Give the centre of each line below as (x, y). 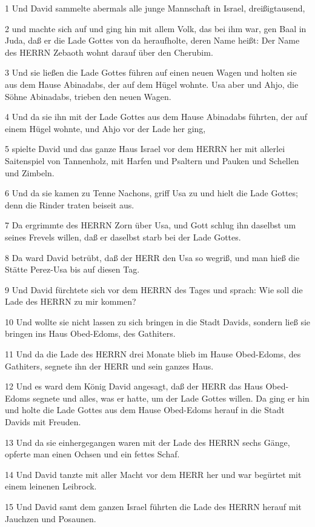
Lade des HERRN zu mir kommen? (71, 301)
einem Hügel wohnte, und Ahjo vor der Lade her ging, (105, 128)
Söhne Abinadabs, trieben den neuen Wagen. (88, 96)
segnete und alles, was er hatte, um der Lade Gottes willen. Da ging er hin (171, 398)
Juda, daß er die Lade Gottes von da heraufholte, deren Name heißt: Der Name (152, 40)
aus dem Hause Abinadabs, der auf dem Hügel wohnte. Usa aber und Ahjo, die (152, 84)
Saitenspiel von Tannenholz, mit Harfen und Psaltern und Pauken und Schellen (152, 160)
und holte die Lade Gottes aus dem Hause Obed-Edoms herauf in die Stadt (145, 410)
